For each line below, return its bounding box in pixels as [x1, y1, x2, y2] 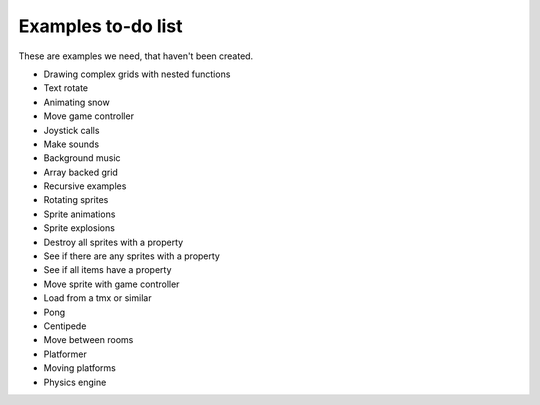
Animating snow [43, 96, 110, 108]
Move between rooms [43, 334, 134, 346]
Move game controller [43, 110, 135, 122]
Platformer [43, 348, 87, 360]
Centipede [43, 320, 87, 332]
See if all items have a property [43, 264, 172, 276]
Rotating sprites [43, 194, 109, 206]
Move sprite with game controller [43, 278, 180, 290]
